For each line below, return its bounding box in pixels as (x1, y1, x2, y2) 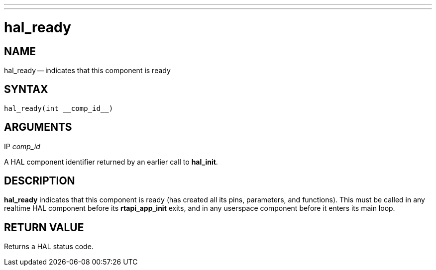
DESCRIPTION (4, 175, 75, 187)
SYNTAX (4, 83, 48, 96)
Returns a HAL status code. (4, 242, 94, 251)
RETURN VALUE (4, 221, 84, 234)
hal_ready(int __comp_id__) (4, 104, 113, 112)
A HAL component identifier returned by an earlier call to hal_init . (4, 157, 218, 166)
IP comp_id (4, 142, 40, 151)
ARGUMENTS (4, 121, 72, 134)
